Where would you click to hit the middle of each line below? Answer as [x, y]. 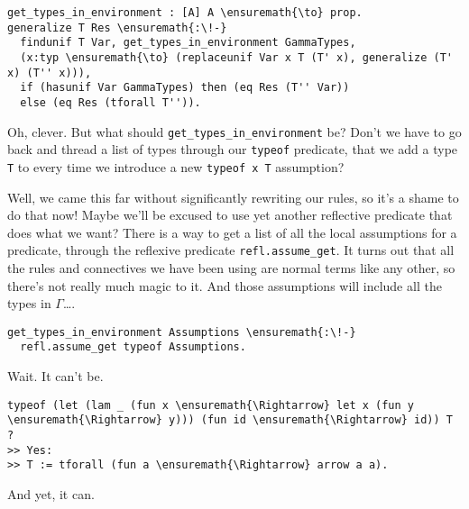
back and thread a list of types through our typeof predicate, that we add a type [233, 149]
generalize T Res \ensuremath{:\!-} [117, 27]
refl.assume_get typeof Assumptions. [133, 347]
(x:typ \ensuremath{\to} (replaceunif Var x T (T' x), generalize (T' [236, 57]
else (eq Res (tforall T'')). [110, 102]
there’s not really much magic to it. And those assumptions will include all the [225, 285]
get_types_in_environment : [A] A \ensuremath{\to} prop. [185, 13]
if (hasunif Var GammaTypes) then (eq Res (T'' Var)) [185, 88]
